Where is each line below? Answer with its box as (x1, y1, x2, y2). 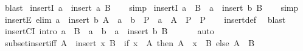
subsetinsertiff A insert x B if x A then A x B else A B (4, 36, 255, 49)
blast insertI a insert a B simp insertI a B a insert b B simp (4, 1, 299, 13)
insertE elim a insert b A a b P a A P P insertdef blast (4, 13, 286, 25)
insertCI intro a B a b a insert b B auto (4, 25, 214, 37)
